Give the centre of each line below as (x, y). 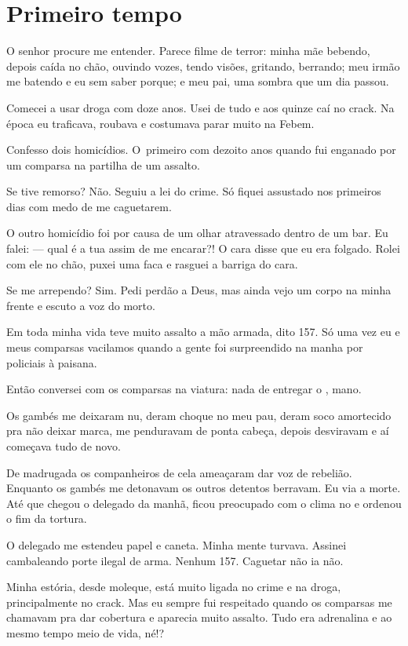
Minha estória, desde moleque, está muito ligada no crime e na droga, (174, 587)
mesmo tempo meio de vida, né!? (86, 632)
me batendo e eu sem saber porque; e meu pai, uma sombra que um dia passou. (198, 81)
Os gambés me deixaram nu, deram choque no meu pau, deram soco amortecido (199, 415)
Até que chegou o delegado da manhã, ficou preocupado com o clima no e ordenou (204, 503)
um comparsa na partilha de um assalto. (103, 164)
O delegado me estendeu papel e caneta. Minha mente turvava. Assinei (177, 544)
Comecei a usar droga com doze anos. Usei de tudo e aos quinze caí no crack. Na (200, 107)
